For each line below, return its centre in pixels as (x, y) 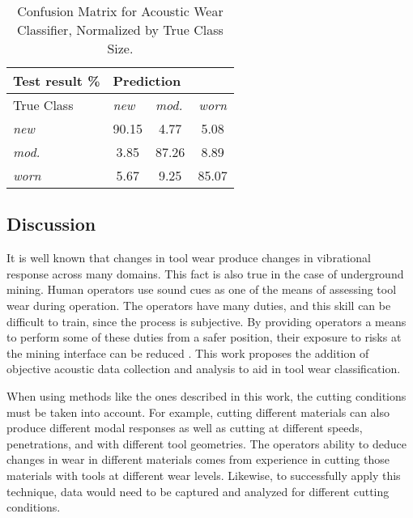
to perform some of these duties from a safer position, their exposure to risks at (204, 337)
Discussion (51, 224)
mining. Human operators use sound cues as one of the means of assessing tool (202, 289)
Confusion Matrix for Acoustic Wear (120, 11)
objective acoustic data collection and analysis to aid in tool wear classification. (204, 369)
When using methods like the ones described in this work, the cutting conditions (206, 395)
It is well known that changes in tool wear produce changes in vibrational (189, 258)
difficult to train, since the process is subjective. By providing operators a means (206, 321)
